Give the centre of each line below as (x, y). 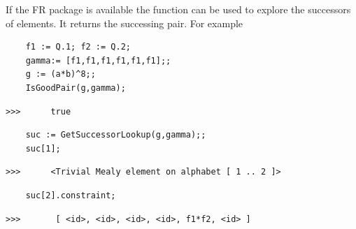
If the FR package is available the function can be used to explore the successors (178, 9)
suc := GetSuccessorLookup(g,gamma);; (116, 135)
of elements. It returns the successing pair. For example (124, 23)
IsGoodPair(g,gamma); (76, 88)
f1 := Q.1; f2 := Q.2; (78, 47)
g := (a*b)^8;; (60, 74)
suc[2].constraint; (71, 195)
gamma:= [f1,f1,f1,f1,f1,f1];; (98, 60)
